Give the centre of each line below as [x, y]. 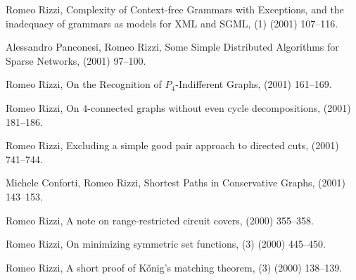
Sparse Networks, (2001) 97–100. [76, 60]
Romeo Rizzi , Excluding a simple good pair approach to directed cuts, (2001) [172, 145]
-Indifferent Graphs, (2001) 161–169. [254, 84]
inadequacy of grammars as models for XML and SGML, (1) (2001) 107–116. [172, 23]
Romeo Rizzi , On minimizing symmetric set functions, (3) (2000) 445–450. [166, 244]
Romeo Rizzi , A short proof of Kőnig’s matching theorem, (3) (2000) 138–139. [174, 267]
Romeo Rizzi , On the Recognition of [84, 84]
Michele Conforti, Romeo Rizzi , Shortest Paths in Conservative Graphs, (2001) [176, 183]
